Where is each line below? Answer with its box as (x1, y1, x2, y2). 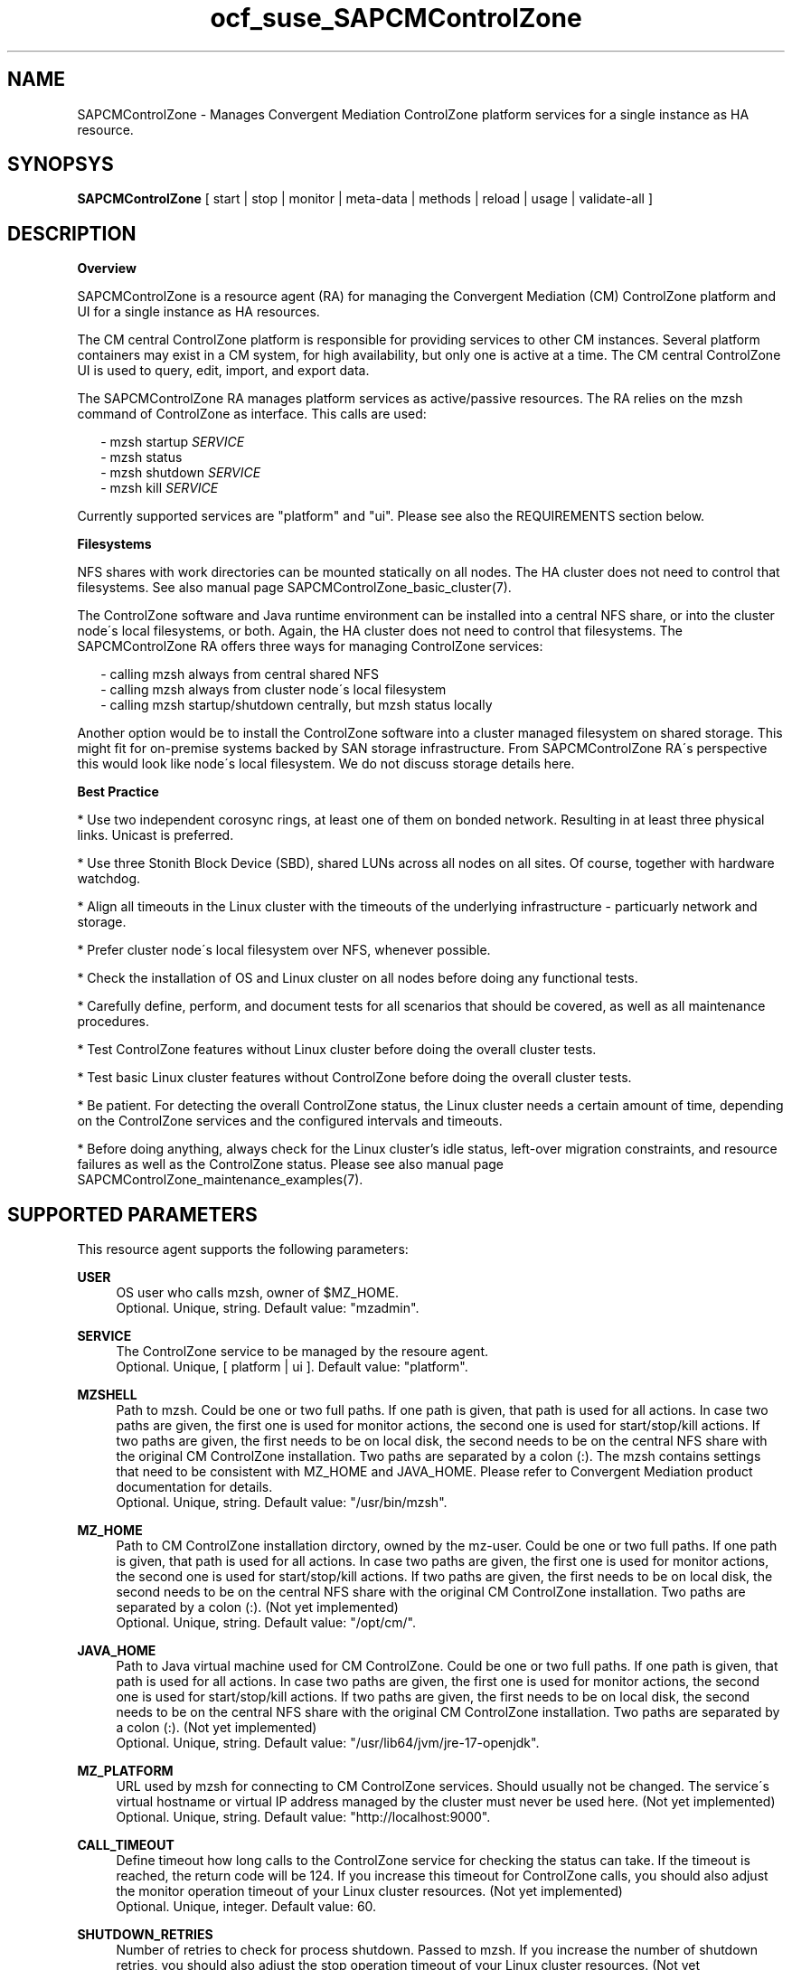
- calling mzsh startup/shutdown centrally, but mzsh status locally (100, 697, 493, 713)
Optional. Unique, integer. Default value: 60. (116, 1899, 377, 1915)
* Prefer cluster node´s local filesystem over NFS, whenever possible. (77, 942, 491, 958)
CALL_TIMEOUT (77, 1837, 174, 1853)
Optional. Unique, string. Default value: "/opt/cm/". (116, 1615, 417, 1631)
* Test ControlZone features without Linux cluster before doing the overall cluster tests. (77, 1042, 597, 1058)
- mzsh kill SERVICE (100, 480, 219, 496)
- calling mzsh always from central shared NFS (100, 666, 380, 683)
